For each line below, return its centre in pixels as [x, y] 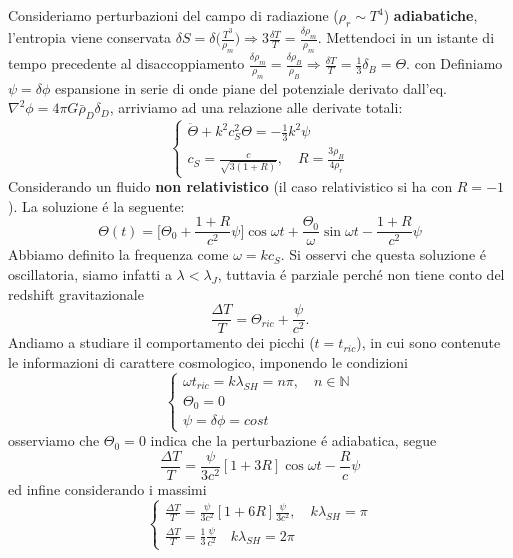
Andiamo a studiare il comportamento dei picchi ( [161, 342]
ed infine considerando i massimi [107, 488]
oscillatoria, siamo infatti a [90, 274]
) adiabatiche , [430, 15]
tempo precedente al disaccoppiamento [126, 63]
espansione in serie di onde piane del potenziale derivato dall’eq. [251, 87]
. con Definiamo [454, 63]
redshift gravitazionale [76, 293]
